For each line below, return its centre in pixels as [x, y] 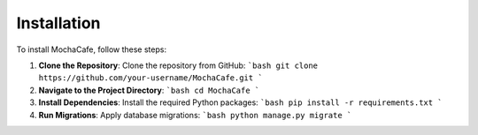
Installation [58, 23]
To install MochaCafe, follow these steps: [92, 49]
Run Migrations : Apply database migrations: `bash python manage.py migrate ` [195, 115]
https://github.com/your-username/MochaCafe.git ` [150, 78]
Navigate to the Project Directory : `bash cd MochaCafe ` [149, 90]
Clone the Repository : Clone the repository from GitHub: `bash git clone [178, 65]
